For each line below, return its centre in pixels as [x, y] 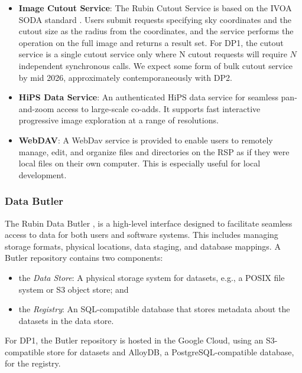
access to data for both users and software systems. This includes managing [142, 235]
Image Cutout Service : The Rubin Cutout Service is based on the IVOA [155, 8]
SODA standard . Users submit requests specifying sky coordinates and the [155, 19]
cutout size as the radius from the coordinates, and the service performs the [156, 31]
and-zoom [36, 108]
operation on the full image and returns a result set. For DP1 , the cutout [151, 42]
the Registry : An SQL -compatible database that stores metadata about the [154, 309]
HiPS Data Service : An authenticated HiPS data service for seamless [148, 97]
